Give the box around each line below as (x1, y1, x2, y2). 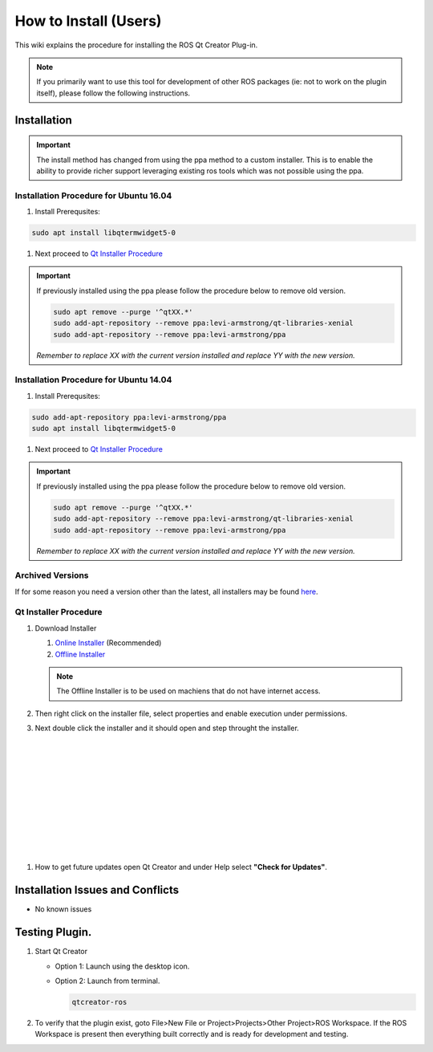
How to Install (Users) (14, 12, 162, 30)
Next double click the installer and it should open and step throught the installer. (34, 723, 300, 733)
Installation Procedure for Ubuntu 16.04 (14, 189, 172, 201)
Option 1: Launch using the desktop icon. (55, 961, 190, 971)
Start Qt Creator (34, 947, 88, 957)
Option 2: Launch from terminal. (55, 976, 160, 985)
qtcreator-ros (71, 997, 127, 1006)
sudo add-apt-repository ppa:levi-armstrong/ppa (31, 412, 227, 421)
